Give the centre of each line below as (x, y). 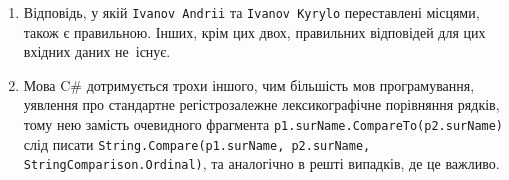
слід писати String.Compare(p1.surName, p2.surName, (197, 143)
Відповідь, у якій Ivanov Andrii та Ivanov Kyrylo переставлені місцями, (251, 12)
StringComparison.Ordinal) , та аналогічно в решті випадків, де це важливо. (261, 163)
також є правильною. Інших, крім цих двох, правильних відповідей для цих (254, 31)
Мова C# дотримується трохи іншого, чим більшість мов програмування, (249, 84)
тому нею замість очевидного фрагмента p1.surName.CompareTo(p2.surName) (263, 124)
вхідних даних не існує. (97, 51)
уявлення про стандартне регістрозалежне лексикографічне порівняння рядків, (261, 104)
